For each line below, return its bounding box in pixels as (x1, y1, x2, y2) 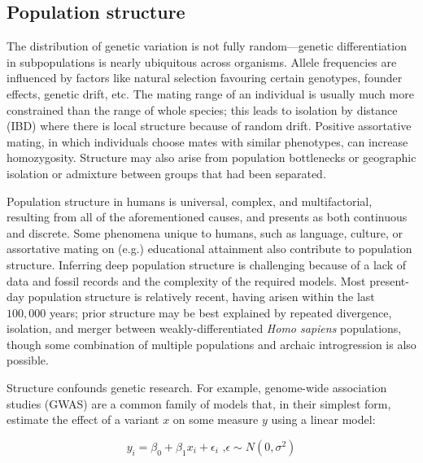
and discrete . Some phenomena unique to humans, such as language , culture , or (7, 224, 403, 241)
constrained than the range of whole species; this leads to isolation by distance (7, 101, 398, 118)
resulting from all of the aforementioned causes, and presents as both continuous (7, 208, 408, 225)
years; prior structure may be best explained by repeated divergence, (49, 304, 392, 321)
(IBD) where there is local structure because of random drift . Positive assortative (7, 117, 412, 134)
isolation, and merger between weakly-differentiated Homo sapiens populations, (7, 320, 402, 337)
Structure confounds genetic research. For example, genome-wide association (7, 379, 387, 396)
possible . (7, 352, 49, 369)
